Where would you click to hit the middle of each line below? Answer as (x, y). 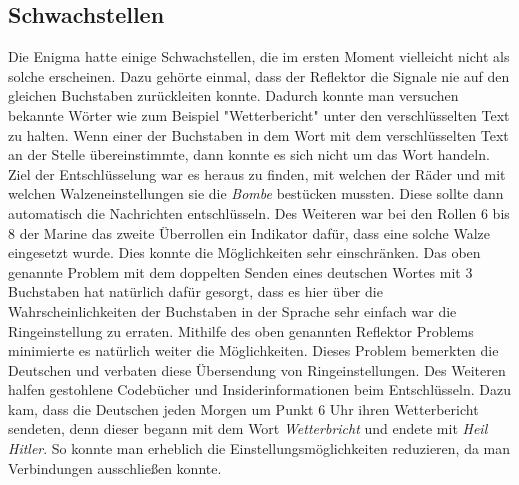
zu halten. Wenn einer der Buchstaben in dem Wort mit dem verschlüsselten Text (258, 134)
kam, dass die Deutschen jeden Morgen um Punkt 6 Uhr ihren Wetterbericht (243, 408)
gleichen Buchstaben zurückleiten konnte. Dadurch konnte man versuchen (233, 95)
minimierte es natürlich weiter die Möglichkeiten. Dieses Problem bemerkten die (253, 350)
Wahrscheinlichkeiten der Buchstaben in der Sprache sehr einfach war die (232, 310)
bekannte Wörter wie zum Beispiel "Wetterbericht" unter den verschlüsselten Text (259, 114)
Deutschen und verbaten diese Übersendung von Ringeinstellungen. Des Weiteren (257, 369)
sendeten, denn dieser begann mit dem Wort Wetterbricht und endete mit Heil (248, 428)
